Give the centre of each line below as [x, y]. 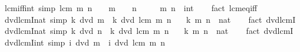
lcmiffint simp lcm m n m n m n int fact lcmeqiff [131, 8]
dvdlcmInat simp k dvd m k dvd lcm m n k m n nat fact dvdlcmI [150, 19]
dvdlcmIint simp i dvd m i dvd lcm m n [85, 42]
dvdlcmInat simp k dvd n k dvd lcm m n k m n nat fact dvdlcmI [149, 31]
